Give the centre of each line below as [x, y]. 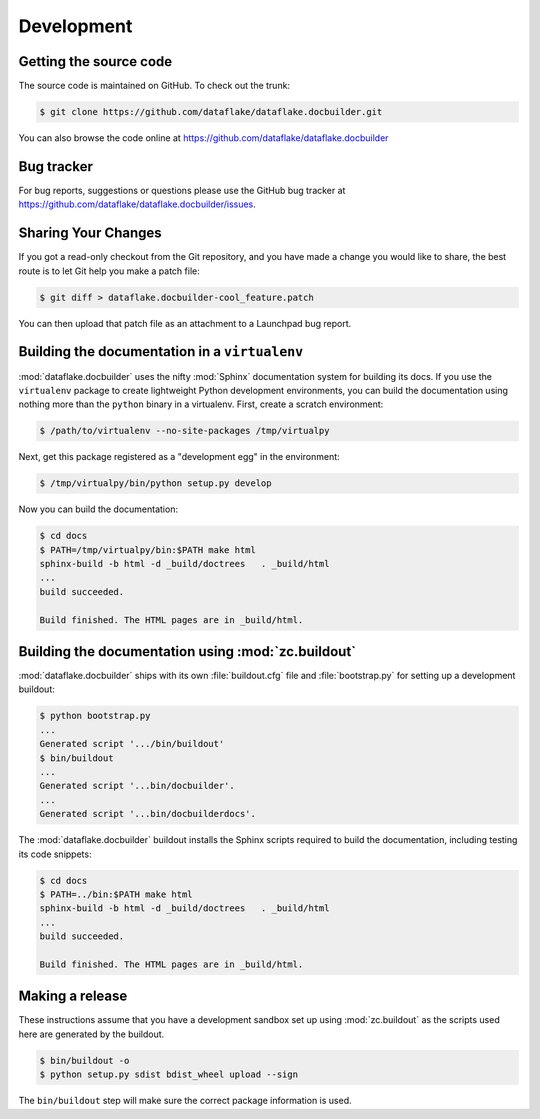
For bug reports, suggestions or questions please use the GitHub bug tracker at [182, 190]
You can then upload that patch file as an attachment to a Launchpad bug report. [185, 323]
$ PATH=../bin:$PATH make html [116, 894]
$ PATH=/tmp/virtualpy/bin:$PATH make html [148, 549]
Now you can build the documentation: [98, 509]
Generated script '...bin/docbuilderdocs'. [148, 814]
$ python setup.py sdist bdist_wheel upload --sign [169, 1074]
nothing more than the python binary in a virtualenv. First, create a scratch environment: [201, 404]
